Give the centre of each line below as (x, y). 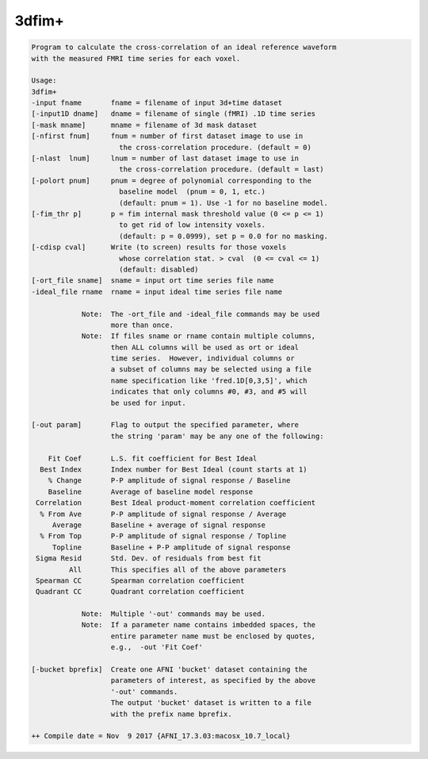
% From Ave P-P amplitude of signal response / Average (163, 514)
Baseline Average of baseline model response (151, 491)
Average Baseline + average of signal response (159, 525)
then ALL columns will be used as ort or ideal (205, 347)
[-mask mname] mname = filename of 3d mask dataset (144, 125)
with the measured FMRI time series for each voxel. (136, 58)
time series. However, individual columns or (203, 358)
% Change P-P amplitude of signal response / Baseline (169, 481)
